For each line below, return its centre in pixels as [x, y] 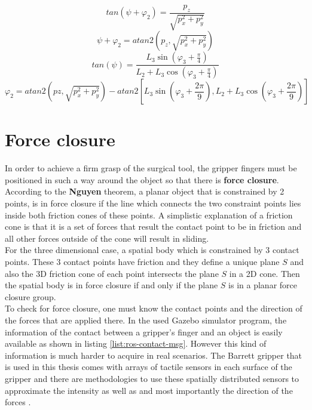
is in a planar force [263, 285]
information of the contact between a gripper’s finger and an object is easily [144, 332]
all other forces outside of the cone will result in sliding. [107, 238]
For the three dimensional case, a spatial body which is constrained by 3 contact [152, 250]
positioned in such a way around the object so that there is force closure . [142, 179]
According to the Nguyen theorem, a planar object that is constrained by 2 [145, 191]
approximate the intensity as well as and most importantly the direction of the [149, 390]
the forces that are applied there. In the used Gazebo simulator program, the [146, 320]
